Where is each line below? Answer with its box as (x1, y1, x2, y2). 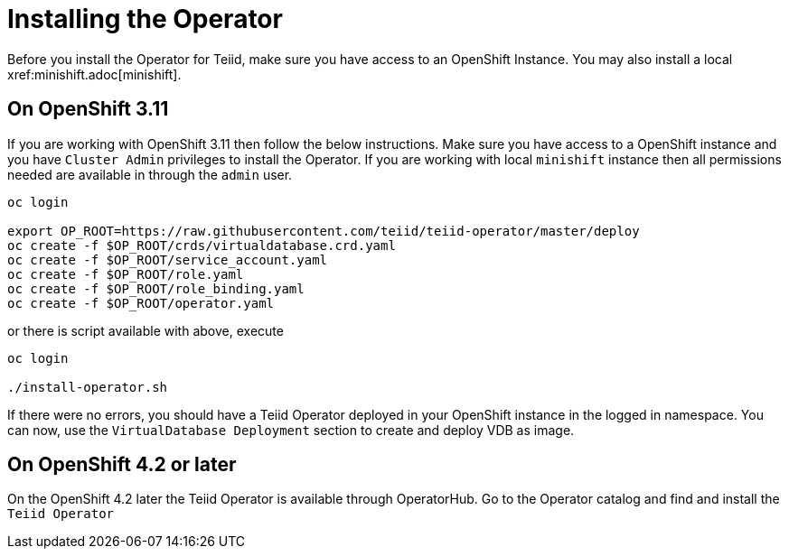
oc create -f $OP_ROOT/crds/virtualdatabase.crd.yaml (7, 237, 396, 253)
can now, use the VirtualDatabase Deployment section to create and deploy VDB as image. (7, 422, 575, 438)
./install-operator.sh (7, 379, 168, 394)
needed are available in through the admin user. (7, 166, 293, 182)
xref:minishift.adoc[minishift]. (7, 66, 182, 82)
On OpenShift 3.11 (7, 97, 169, 121)
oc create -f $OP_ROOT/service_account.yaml (7, 252, 328, 267)
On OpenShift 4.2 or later (7, 453, 237, 477)
